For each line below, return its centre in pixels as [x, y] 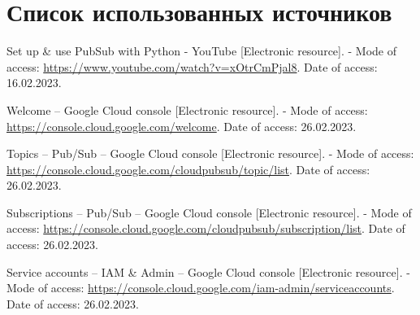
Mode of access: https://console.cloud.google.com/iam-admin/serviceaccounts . [201, 288]
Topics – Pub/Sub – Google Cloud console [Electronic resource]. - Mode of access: [210, 153]
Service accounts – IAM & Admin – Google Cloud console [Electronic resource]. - [208, 271]
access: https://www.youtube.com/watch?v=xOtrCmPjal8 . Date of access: [192, 66]
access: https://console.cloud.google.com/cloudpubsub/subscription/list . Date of [206, 228]
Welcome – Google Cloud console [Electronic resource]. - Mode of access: [187, 109]
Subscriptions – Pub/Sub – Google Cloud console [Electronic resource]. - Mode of [209, 212]
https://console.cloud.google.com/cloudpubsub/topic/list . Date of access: [188, 169]
